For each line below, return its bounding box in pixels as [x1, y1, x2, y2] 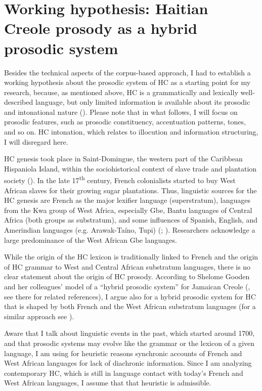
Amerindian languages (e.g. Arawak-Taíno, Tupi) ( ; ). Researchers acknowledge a [4, 225, 255, 235]
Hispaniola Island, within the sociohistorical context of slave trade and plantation [4, 163, 257, 173]
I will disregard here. [4, 136, 68, 147]
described [4, 97, 33, 107]
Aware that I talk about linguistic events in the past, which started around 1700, [4, 328, 255, 338]
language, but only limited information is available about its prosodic [35, 97, 250, 107]
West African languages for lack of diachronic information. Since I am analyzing [4, 358, 252, 368]
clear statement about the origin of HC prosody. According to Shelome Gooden [4, 271, 250, 282]
